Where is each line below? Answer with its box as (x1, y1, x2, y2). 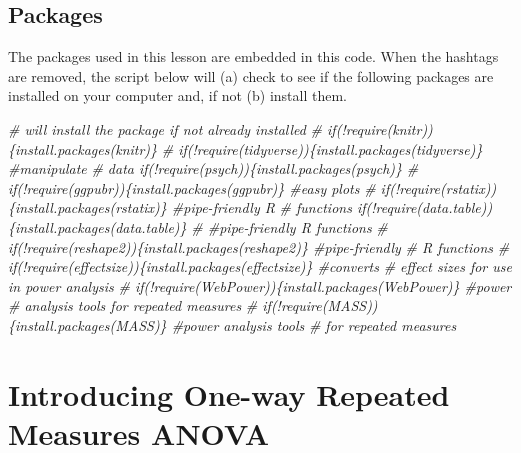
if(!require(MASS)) (262, 295, 378, 316)
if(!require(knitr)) (327, 118, 433, 139)
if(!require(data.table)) (356, 197, 493, 218)
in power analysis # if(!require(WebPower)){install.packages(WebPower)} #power (8, 275, 512, 296)
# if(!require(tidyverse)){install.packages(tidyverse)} (161, 138, 483, 159)
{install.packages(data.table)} (8, 216, 187, 237)
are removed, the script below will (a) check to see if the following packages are (8, 65, 494, 86)
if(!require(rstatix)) (380, 177, 497, 198)
